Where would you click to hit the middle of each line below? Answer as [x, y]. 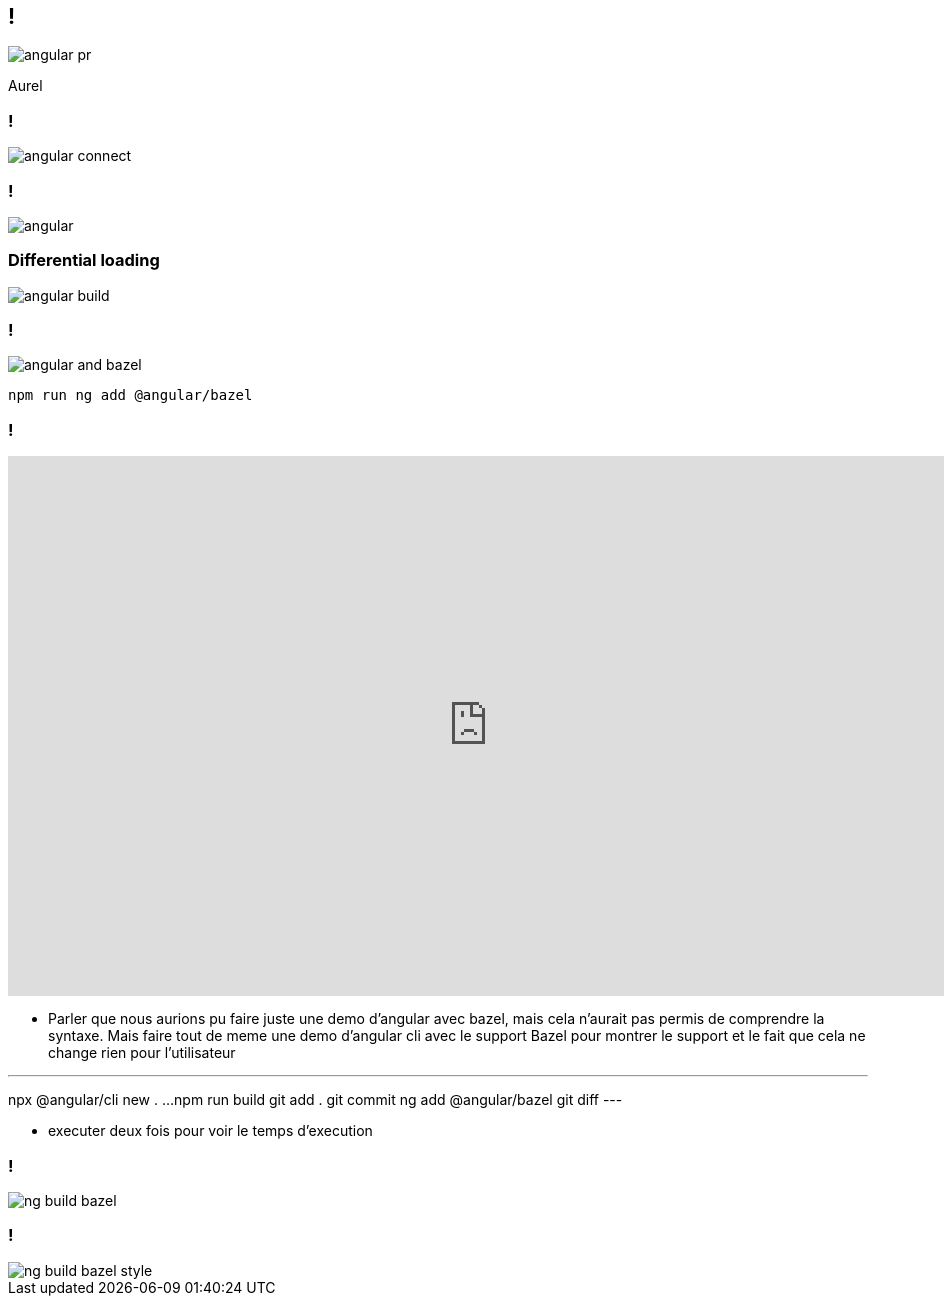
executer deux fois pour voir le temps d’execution [210, 1131]
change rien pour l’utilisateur [142, 1053]
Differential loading [84, 260]
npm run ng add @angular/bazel [130, 395]
